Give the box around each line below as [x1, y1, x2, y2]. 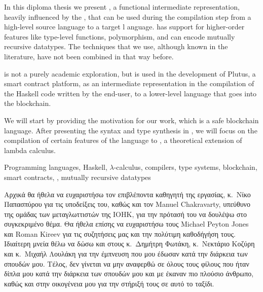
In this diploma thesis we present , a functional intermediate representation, [4, 2, 240, 12]
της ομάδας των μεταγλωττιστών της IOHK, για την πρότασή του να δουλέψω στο [4, 208, 247, 219]
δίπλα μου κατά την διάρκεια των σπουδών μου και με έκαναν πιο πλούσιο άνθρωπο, [4, 268, 254, 279]
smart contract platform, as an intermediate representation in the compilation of [4, 78, 254, 89]
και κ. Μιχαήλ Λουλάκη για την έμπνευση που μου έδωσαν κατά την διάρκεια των [4, 248, 248, 259]
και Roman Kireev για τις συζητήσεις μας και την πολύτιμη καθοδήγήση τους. [4, 228, 236, 239]
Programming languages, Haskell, [4, 162, 107, 172]
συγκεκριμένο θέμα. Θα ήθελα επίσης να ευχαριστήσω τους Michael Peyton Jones [4, 218, 249, 229]
